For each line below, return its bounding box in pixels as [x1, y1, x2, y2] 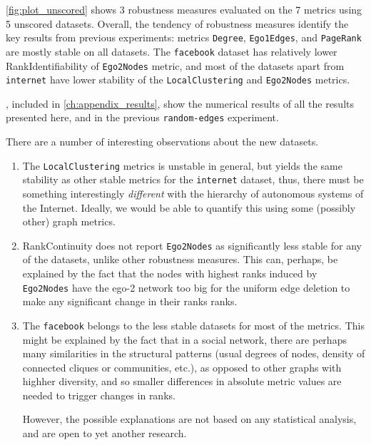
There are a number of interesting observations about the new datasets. [6, 134, 319, 149]
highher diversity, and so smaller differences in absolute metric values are [22, 374, 342, 389]
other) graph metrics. [22, 214, 116, 229]
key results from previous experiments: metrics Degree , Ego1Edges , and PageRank [6, 30, 362, 45]
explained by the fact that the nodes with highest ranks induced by [22, 266, 317, 280]
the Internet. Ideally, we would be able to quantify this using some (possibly [22, 200, 356, 215]
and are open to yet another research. [22, 426, 187, 441]
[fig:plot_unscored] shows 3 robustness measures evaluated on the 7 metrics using [6, 2, 362, 16]
